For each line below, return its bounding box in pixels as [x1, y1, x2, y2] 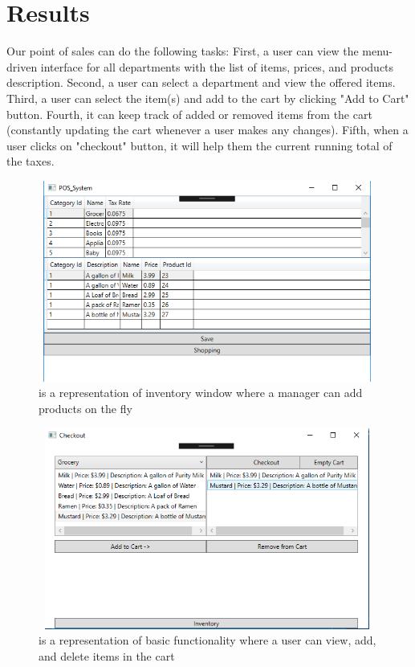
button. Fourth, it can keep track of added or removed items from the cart [6, 105, 372, 122]
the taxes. [6, 153, 55, 170]
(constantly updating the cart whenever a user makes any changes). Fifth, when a [6, 121, 409, 138]
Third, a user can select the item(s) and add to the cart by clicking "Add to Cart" [6, 89, 409, 106]
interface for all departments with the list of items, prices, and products [40, 58, 394, 75]
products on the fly [39, 400, 132, 417]
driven [6, 58, 38, 75]
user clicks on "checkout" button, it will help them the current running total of [6, 137, 393, 153]
